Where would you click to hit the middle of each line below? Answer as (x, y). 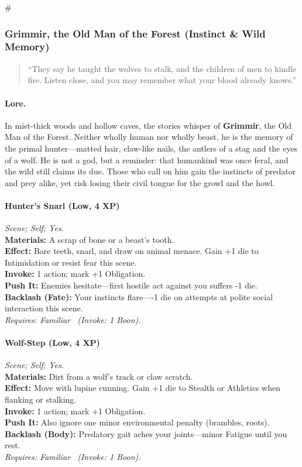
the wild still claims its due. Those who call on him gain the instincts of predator (150, 171)
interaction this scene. (44, 308)
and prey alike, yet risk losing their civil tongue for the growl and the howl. (140, 182)
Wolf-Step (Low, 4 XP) (52, 343)
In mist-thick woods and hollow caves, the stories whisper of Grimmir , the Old (148, 125)
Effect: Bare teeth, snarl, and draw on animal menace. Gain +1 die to (132, 251)
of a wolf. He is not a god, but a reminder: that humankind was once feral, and (147, 159)
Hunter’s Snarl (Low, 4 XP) (62, 205)
